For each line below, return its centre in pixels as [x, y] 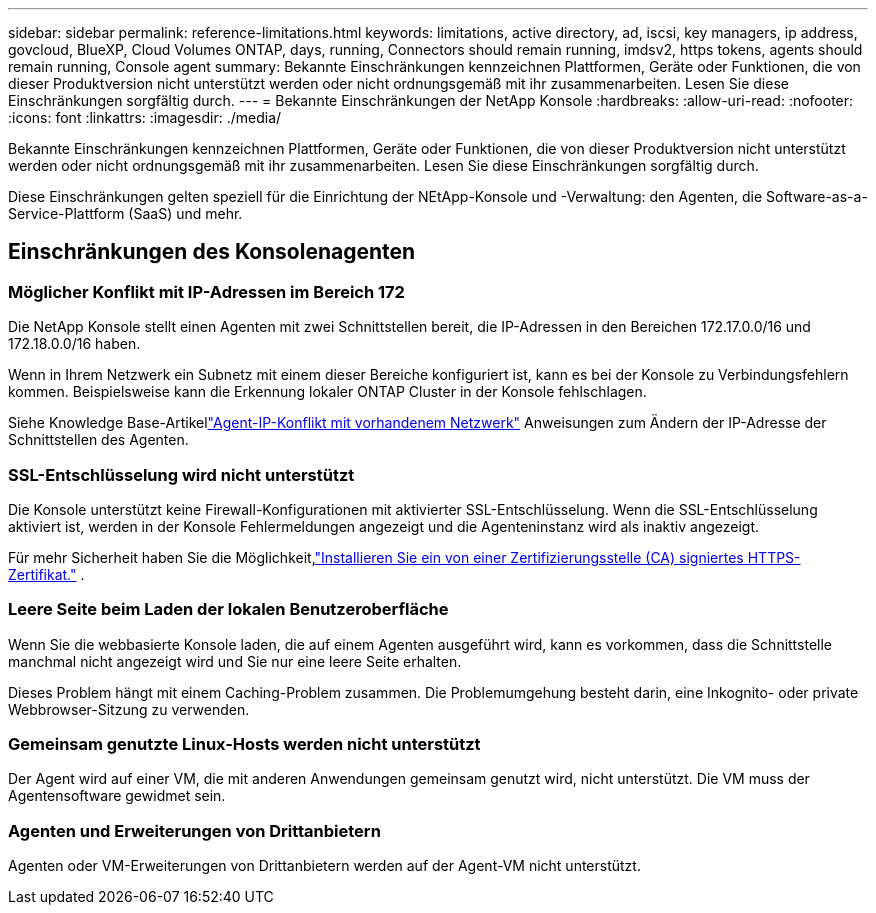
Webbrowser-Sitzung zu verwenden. [129, 709]
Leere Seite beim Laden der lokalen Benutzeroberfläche [228, 609]
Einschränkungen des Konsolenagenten [212, 252]
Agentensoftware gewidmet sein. [117, 796]
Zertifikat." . [46, 574]
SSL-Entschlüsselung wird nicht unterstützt [181, 474]
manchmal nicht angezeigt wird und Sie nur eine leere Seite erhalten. [235, 661]
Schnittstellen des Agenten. [98, 440]
